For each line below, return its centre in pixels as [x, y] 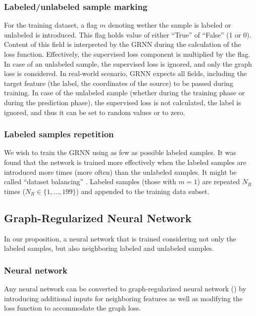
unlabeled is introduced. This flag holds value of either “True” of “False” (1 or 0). [128, 34]
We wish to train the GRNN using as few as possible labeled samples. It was [120, 152]
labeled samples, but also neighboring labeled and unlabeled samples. [109, 248]
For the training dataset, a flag [51, 25]
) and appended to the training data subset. [143, 191]
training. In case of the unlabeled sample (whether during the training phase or [125, 93]
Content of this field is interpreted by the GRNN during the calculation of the [123, 44]
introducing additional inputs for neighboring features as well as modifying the [123, 298]
